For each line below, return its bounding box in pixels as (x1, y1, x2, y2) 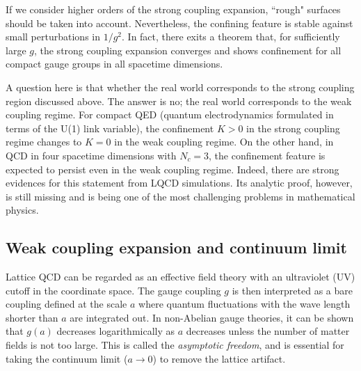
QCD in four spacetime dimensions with (6, 148, 177, 162)
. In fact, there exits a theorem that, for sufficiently (122, 29, 340, 44)
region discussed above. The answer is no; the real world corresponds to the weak (6, 93, 352, 108)
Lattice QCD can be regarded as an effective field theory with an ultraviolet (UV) (6, 269, 355, 284)
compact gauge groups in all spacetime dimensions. (6, 56, 223, 71)
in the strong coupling (246, 120, 340, 135)
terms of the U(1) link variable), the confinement (6, 120, 214, 135)
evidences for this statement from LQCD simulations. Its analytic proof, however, (6, 175, 353, 190)
